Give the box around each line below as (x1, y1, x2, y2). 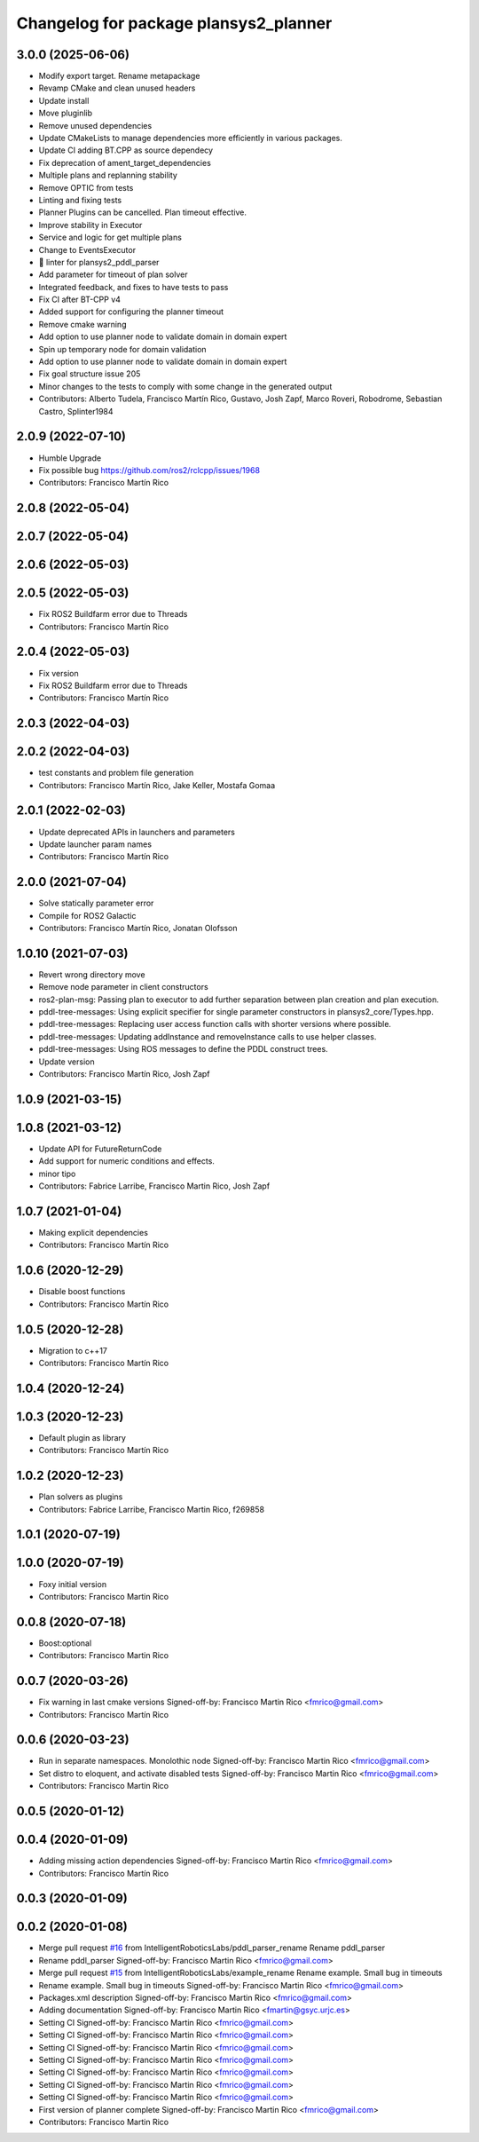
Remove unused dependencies (38, 120, 153, 130)
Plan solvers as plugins (38, 1491, 123, 1502)
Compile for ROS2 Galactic (38, 910, 137, 921)
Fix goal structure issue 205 (38, 368, 141, 379)
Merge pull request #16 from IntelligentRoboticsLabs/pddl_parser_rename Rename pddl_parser (38, 1942, 386, 1953)
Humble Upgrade (38, 453, 102, 463)
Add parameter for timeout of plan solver (38, 269, 188, 280)
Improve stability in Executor (38, 219, 143, 230)
